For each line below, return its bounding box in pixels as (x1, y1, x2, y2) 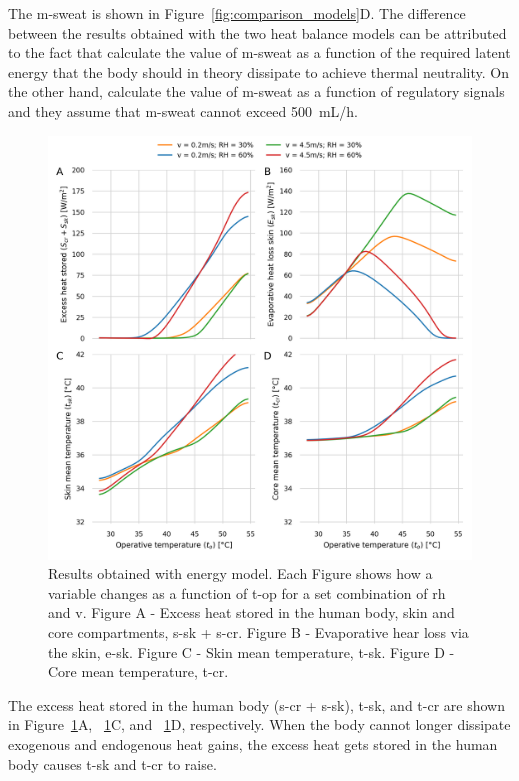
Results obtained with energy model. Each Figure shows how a (48, 563, 433, 584)
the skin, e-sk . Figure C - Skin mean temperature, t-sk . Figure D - (48, 641, 455, 662)
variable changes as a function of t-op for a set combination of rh (48, 582, 446, 603)
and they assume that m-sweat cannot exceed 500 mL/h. (8, 100, 358, 121)
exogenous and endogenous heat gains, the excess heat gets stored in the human (8, 733, 498, 754)
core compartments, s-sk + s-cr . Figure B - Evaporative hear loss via (48, 621, 469, 642)
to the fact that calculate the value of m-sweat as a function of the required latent (8, 42, 511, 63)
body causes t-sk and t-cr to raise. (8, 753, 217, 774)
